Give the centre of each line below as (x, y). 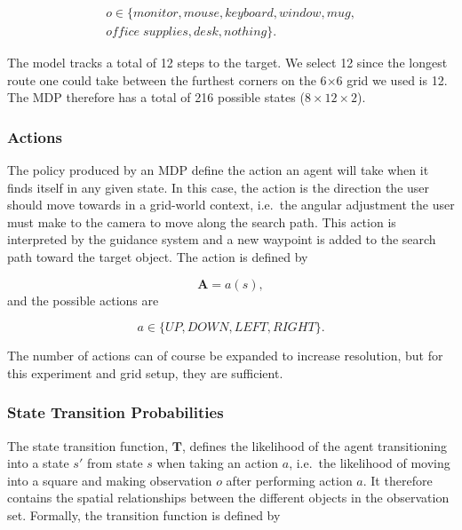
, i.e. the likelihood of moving (370, 463)
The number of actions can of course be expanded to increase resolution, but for (225, 356)
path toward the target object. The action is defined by (158, 257)
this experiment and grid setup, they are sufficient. (145, 372)
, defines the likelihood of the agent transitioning (315, 445)
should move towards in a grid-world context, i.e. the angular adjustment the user (231, 205)
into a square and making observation (110, 480)
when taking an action (218, 463)
